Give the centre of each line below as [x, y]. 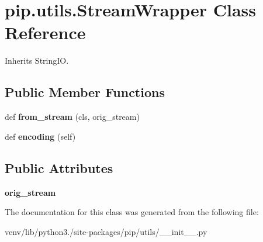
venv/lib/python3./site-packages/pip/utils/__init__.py [106, 231]
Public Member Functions [85, 92]
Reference [45, 32]
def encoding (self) [40, 136]
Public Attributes [59, 167]
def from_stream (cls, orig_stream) [72, 117]
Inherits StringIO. [37, 61]
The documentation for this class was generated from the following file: [132, 212]
